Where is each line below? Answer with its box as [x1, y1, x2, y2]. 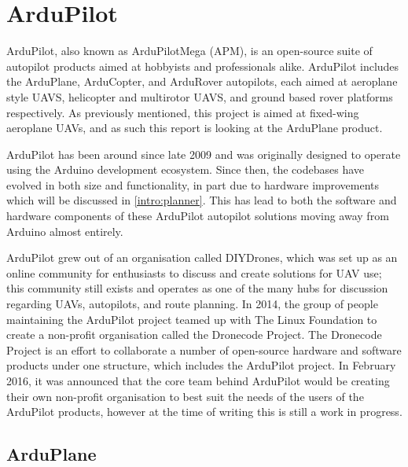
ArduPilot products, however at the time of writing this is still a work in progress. [6, 403, 402, 420]
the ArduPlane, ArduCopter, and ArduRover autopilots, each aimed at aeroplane [6, 73, 398, 90]
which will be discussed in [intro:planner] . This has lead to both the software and [6, 192, 397, 208]
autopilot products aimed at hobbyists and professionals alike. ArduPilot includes [6, 57, 399, 74]
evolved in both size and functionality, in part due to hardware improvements [6, 176, 380, 193]
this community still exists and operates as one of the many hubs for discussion [6, 280, 388, 296]
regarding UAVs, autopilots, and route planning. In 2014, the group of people [6, 296, 378, 312]
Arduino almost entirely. [6, 222, 123, 239]
